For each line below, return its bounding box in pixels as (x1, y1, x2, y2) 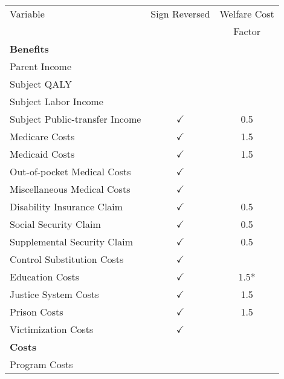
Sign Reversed (150, 7, 210, 21)
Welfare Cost (219, 7, 274, 21)
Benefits (10, 42, 49, 56)
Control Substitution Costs (10, 252, 124, 266)
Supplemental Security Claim (10, 235, 134, 248)
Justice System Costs (10, 287, 99, 301)
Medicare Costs (10, 129, 75, 143)
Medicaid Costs (10, 147, 75, 161)
